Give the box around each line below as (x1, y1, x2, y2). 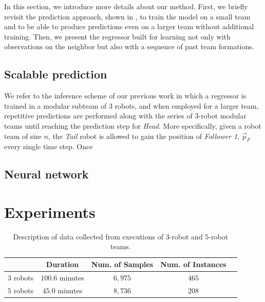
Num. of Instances (160, 259, 226, 270)
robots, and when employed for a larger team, (115, 100, 259, 111)
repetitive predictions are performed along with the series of (4, 110, 193, 121)
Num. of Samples (91, 259, 154, 270)
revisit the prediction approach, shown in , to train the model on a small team (4, 11, 251, 22)
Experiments (4, 201, 96, 222)
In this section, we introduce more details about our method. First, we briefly (4, 1, 248, 11)
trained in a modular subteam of (4, 100, 107, 111)
